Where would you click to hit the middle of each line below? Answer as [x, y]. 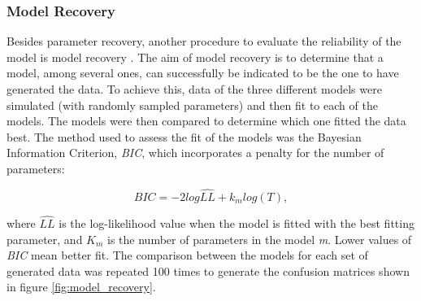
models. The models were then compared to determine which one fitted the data [206, 121]
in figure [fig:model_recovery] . [81, 287]
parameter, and [45, 239]
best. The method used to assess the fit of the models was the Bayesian [184, 136]
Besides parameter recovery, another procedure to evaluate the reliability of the [204, 41]
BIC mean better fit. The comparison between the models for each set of [187, 255]
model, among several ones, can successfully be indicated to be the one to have [203, 73]
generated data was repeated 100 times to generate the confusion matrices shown [208, 270]
